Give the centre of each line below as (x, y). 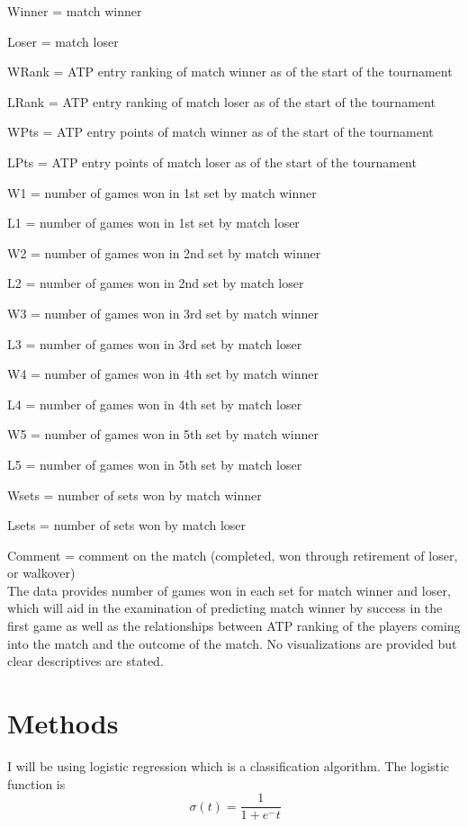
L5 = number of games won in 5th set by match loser (155, 464)
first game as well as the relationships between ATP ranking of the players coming (234, 626)
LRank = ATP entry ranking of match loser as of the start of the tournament (221, 101)
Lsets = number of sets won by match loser (127, 525)
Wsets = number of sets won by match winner (135, 494)
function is (36, 783)
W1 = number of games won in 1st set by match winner (162, 192)
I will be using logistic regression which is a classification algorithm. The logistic (229, 765)
